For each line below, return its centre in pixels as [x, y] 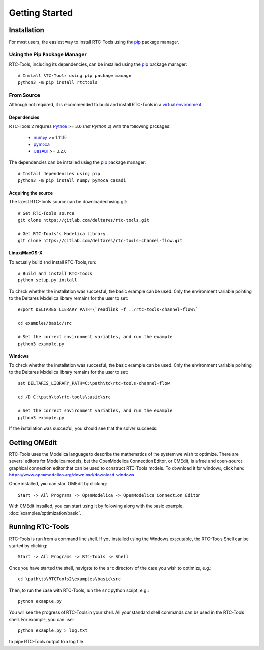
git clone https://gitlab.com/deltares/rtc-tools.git [83, 220]
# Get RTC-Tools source [46, 213]
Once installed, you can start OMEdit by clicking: [58, 484]
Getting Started [41, 13]
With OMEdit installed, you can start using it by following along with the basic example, [97, 506]
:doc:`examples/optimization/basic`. [45, 513]
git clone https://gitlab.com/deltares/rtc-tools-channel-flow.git [100, 241]
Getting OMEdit [33, 442]
